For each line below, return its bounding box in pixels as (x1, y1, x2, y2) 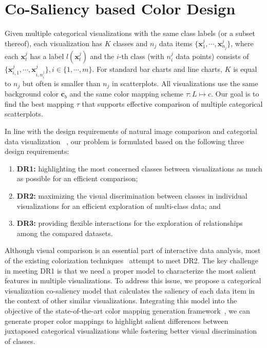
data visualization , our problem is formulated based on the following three (5, 136, 244, 146)
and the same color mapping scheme (69, 88, 184, 99)
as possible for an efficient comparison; (16, 173, 138, 184)
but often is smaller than (23, 78, 101, 88)
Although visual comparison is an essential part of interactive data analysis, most (5, 245, 261, 256)
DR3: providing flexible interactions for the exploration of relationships (16, 218, 243, 228)
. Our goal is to (211, 88, 259, 99)
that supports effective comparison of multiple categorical (82, 98, 263, 109)
